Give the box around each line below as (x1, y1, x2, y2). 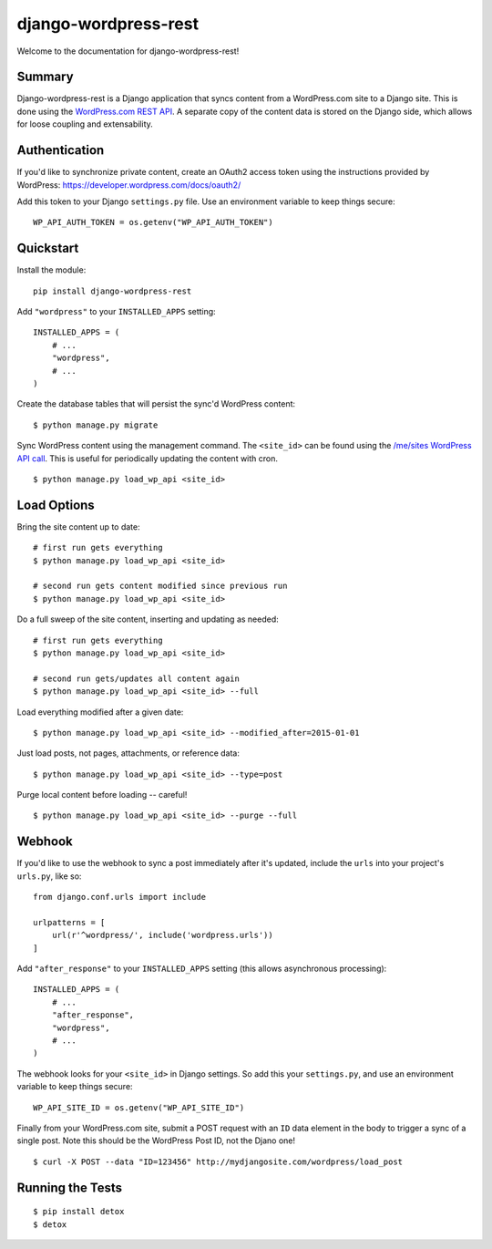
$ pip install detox (33, 1206, 125, 1217)
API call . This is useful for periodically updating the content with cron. (16, 452, 278, 464)
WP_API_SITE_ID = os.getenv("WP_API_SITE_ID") (33, 1102, 245, 1112)
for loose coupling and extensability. (16, 119, 154, 129)
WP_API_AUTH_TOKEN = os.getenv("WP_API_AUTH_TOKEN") (33, 217, 273, 228)
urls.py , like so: (16, 871, 82, 882)
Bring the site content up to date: (16, 521, 140, 532)
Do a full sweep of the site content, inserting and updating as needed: (16, 614, 280, 624)
